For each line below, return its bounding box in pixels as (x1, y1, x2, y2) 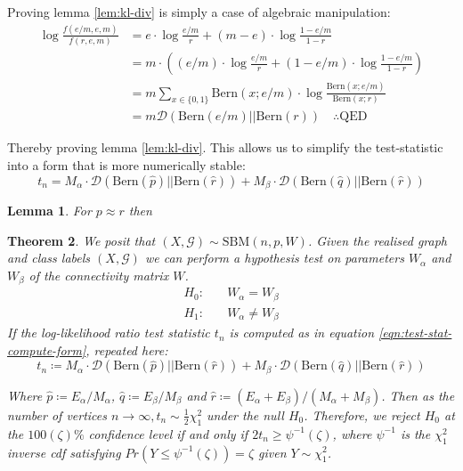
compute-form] (7, 340, 86, 359)
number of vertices (7, 405, 108, 424)
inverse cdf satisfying (7, 443, 121, 461)
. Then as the (381, 386, 455, 404)
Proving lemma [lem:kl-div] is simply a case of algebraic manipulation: (7, 3, 391, 20)
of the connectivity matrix (28, 265, 169, 284)
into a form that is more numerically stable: (7, 156, 246, 175)
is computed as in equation (229, 323, 375, 342)
